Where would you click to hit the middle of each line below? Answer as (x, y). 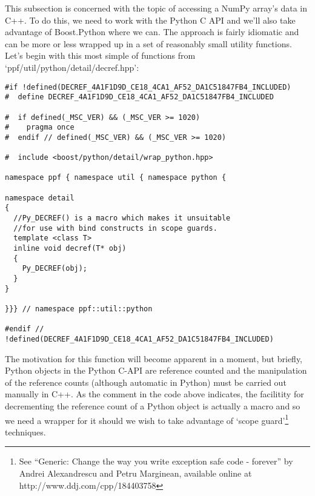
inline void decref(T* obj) (70, 249)
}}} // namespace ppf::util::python (79, 309)
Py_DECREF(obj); (55, 269)
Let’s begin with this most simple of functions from (100, 55)
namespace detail (40, 198)
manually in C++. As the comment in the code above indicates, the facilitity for (154, 394)
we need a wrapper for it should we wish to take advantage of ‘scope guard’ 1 (147, 419)
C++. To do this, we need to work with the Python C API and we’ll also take (150, 20)
